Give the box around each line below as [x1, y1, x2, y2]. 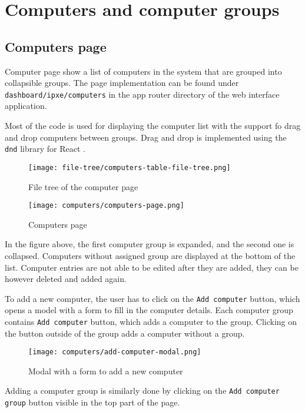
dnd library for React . [5, 142, 85, 155]
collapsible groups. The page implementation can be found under [5, 77, 239, 89]
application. [5, 99, 47, 112]
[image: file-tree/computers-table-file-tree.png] [28, 163, 231, 172]
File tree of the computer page [28, 180, 138, 192]
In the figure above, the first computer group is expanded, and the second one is [5, 238, 294, 250]
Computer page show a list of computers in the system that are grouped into [5, 65, 282, 77]
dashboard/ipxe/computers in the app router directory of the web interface [5, 88, 280, 100]
